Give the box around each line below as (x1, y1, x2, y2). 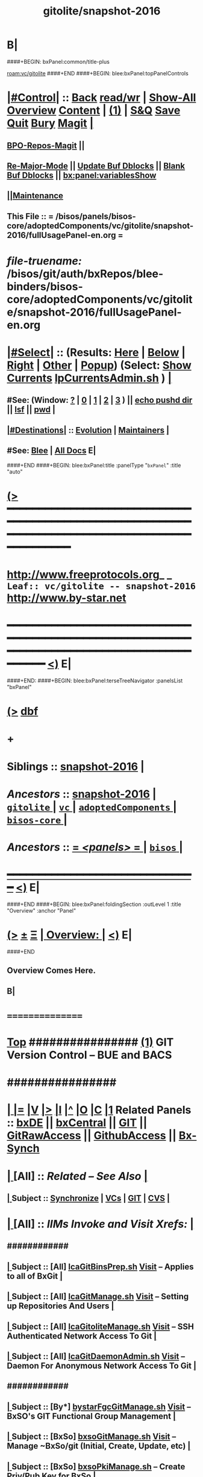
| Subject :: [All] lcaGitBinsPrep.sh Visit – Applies (7, 1261, 195, 1272)
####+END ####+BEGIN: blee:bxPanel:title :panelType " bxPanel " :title (7, 461, 181, 469)
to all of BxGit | (7, 1271, 63, 1281)
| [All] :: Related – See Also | (7, 1169, 148, 1183)
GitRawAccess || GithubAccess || (7, 1129, 176, 1143)
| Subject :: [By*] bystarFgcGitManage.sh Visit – (7, 1402, 192, 1412)
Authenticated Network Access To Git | (7, 1331, 157, 1341)
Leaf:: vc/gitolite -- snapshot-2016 (7, 581, 196, 592)
